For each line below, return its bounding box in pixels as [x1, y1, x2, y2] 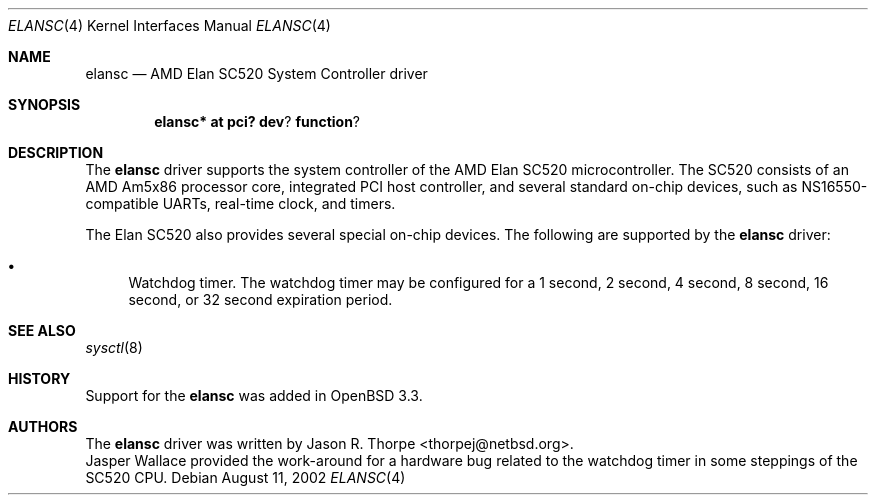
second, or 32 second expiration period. [128, 291, 393, 308]
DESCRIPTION [8, 144, 104, 161]
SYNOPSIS [8, 96, 81, 113]
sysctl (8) [85, 339, 143, 356]
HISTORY [8, 370, 71, 387]
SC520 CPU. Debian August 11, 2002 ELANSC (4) [85, 469, 406, 486]
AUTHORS [8, 418, 78, 435]
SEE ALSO [8, 322, 76, 339]
